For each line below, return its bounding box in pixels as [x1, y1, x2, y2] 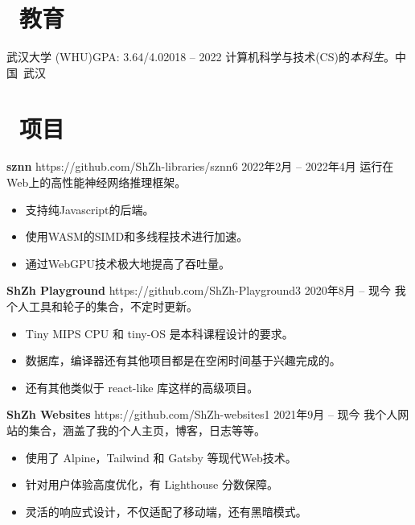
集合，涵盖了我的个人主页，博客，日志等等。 [28, 421, 265, 438]
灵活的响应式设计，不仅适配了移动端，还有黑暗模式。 [25, 502, 307, 519]
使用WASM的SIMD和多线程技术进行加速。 [25, 228, 249, 245]
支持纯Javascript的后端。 [25, 200, 154, 217]
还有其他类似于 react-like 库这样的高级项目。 [25, 378, 259, 395]
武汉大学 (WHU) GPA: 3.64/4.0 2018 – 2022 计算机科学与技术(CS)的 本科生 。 [6, 48, 395, 65]
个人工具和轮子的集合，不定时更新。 [6, 298, 198, 314]
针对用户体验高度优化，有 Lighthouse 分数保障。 [25, 476, 278, 493]
